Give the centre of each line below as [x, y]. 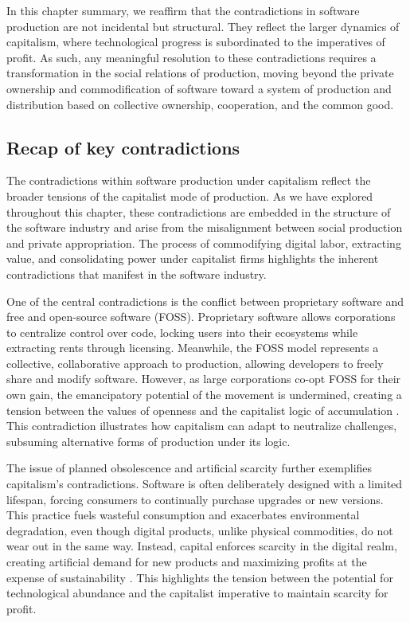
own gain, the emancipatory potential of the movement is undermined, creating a [204, 395]
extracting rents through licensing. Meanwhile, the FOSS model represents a [193, 348]
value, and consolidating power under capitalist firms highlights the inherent [193, 258]
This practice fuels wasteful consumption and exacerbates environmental [183, 515]
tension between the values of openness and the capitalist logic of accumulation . [203, 410]
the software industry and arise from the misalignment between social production [205, 227]
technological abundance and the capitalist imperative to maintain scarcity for [197, 593]
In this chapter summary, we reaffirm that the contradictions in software [183, 10]
